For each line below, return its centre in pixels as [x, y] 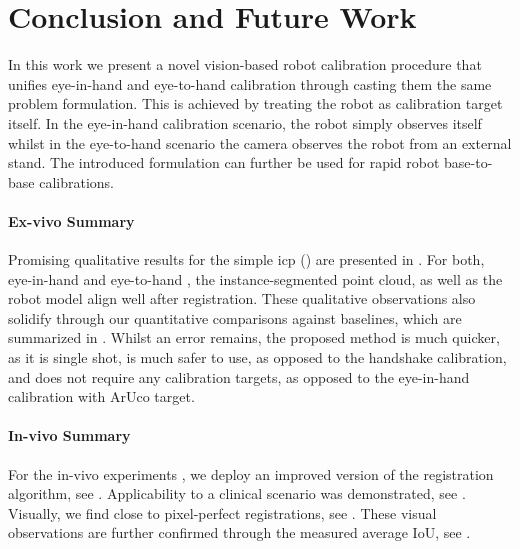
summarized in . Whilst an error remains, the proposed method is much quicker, [254, 337]
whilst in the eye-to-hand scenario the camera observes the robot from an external [260, 142]
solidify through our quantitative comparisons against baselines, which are [235, 317]
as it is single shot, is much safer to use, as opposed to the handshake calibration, [257, 357]
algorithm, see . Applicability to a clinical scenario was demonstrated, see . [237, 493]
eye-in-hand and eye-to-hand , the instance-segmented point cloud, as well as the [255, 278]
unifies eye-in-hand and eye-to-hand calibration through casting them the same [250, 83]
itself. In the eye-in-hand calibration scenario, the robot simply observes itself [245, 122]
